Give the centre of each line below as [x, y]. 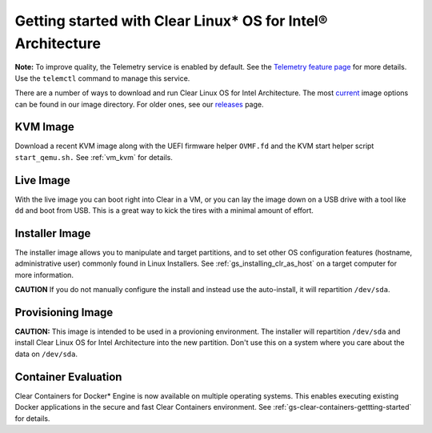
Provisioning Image [64, 313]
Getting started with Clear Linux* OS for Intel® [171, 21]
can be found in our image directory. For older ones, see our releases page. [139, 104]
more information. [44, 275]
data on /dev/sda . [46, 354]
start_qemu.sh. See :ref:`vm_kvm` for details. [94, 157]
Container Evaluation [68, 377]
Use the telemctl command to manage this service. [102, 78]
